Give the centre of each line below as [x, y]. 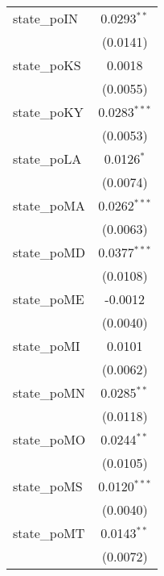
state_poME [49, 299]
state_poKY [48, 112]
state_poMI [47, 346]
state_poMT [49, 533]
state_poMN [49, 392]
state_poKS [47, 65]
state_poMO [49, 439]
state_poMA [49, 205]
